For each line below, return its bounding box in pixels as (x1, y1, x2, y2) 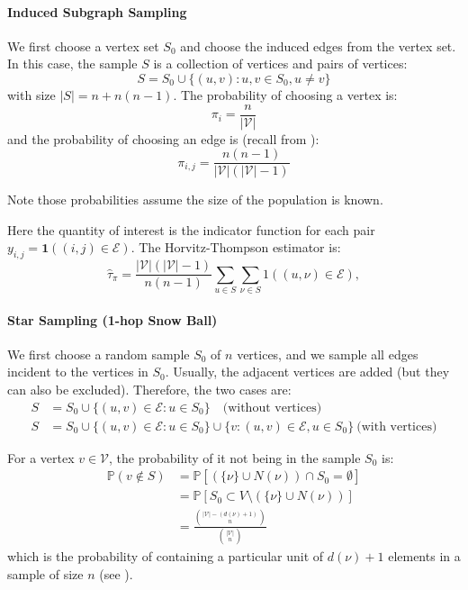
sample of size (7, 564, 84, 583)
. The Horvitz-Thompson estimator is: (130, 238, 341, 257)
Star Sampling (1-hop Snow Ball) (7, 310, 218, 329)
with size (7, 85, 56, 104)
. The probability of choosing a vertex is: (173, 85, 398, 104)
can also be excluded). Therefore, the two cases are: (7, 380, 292, 399)
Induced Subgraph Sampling (7, 2, 187, 21)
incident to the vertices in (7, 362, 148, 381)
